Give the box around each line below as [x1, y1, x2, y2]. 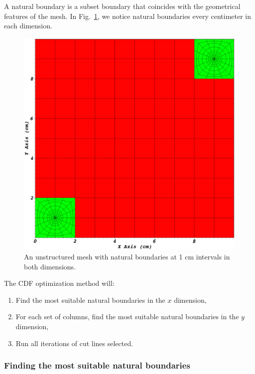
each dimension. [4, 20, 52, 31]
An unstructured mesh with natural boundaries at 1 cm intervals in [24, 251, 230, 262]
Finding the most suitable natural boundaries [4, 359, 190, 372]
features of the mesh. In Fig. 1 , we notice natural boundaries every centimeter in [4, 10, 252, 21]
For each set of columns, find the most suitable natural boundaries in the [15, 311, 239, 322]
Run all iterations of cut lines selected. [15, 338, 133, 348]
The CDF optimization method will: [4, 278, 115, 288]
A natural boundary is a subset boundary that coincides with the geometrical [4, 1, 241, 11]
